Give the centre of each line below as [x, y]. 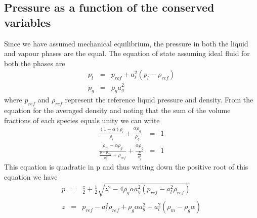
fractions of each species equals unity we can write [82, 120]
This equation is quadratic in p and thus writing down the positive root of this [126, 167]
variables [28, 22]
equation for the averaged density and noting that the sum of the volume [117, 110]
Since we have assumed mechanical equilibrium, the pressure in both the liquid [126, 43]
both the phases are [35, 63]
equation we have [31, 176]
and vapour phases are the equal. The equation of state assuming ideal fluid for [127, 53]
